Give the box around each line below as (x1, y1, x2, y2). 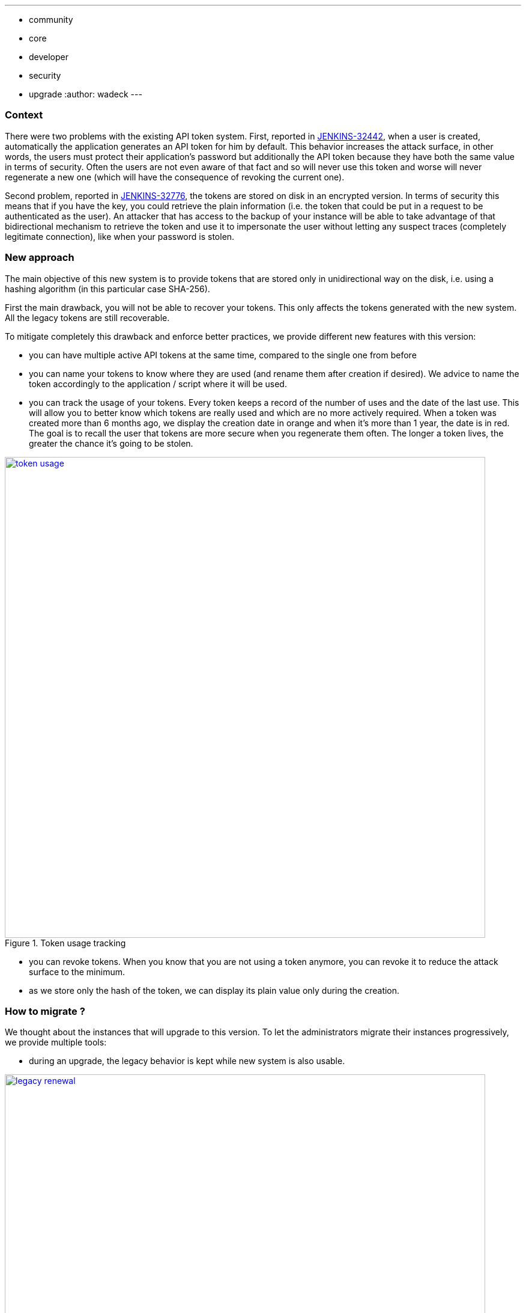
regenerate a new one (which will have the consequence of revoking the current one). (5, 171, 345, 182)
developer (29, 52, 69, 62)
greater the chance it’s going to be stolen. (29, 438, 193, 448)
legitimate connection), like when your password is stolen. (5, 231, 235, 242)
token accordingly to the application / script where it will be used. (29, 378, 287, 389)
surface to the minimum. (29, 966, 125, 977)
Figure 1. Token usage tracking (5, 937, 126, 948)
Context (5, 109, 43, 121)
